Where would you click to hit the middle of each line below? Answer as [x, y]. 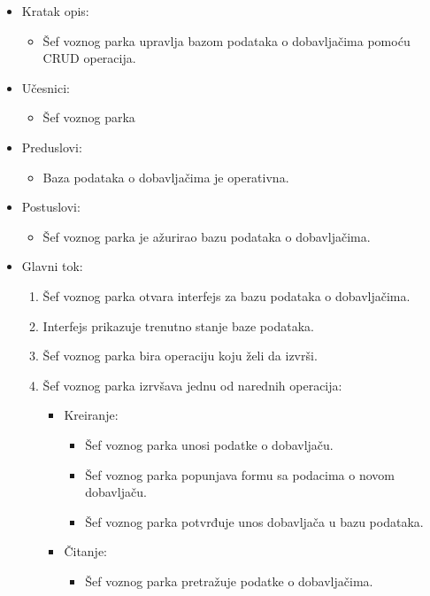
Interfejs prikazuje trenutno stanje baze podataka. [178, 325]
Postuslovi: [51, 207]
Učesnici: [46, 87]
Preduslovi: [52, 147]
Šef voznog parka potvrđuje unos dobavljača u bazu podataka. [254, 521]
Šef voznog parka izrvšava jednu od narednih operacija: [192, 385]
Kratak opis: [55, 11]
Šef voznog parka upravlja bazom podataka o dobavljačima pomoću [227, 40]
